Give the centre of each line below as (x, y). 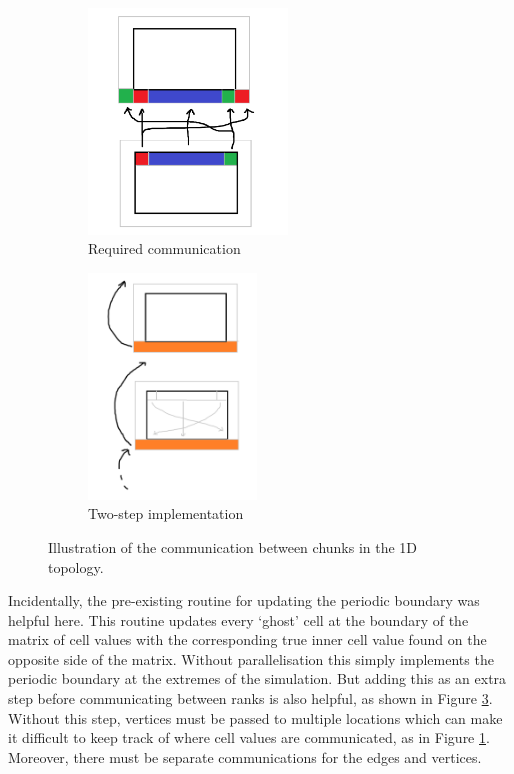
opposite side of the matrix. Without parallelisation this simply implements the (251, 658)
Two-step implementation (166, 513)
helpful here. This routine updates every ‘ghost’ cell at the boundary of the (238, 619)
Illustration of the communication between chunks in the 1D (233, 546)
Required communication (164, 248)
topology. (76, 566)
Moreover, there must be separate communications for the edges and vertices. (245, 756)
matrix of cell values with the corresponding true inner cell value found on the (247, 639)
